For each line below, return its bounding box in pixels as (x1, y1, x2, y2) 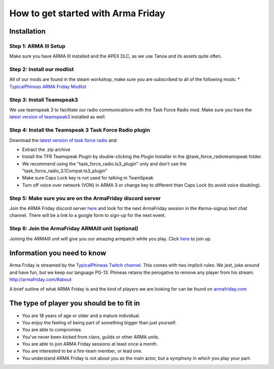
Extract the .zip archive (22, 146, 71, 152)
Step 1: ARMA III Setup (9, 42, 65, 49)
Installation (9, 27, 46, 36)
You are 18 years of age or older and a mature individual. (22, 313, 141, 319)
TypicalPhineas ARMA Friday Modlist (9, 83, 86, 89)
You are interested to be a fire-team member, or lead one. (22, 348, 143, 354)
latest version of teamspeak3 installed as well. (9, 114, 106, 120)
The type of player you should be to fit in (9, 299, 140, 307)
